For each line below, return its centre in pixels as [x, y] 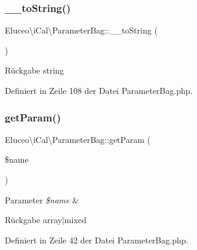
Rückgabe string [35, 70]
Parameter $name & [42, 199]
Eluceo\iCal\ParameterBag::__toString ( [81, 30]
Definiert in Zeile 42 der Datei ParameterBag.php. [97, 240]
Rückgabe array [33, 220]
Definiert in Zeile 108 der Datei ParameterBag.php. [99, 90]
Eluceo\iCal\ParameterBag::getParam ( [78, 139]
